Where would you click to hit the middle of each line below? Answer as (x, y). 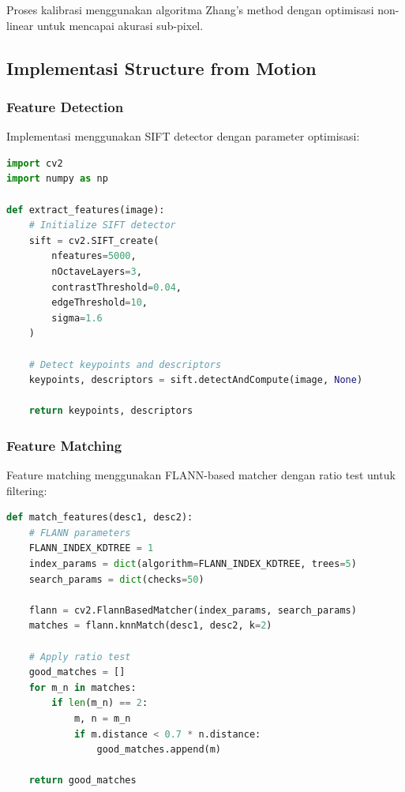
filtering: (27, 490)
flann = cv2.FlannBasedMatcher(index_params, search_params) (193, 610)
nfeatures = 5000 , (94, 256)
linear (20, 25)
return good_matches (82, 781)
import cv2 (35, 163)
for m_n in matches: (82, 687)
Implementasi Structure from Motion (161, 68)
